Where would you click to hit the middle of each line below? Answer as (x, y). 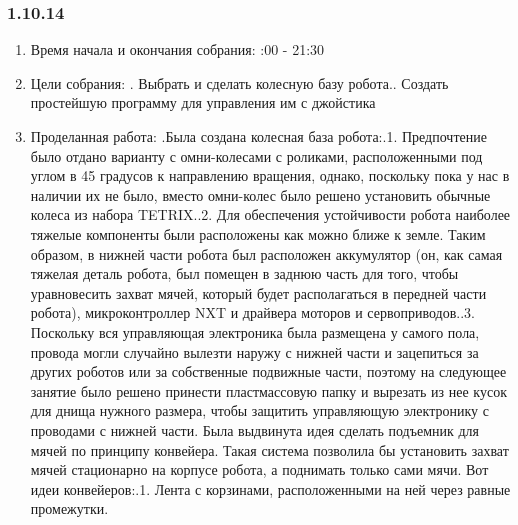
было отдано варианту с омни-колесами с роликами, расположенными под (256, 155)
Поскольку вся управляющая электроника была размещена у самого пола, (255, 331)
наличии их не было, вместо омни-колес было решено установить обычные (260, 194)
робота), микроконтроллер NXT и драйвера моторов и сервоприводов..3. (252, 312)
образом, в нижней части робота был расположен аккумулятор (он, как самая (266, 253)
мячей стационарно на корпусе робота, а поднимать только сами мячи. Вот (259, 469)
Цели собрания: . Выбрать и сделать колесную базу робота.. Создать (239, 82)
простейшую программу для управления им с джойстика (203, 102)
